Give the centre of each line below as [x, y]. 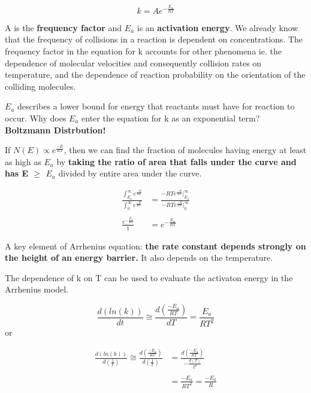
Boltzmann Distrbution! [55, 130]
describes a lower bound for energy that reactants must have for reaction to [156, 106]
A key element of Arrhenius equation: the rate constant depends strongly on [155, 246]
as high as [23, 161]
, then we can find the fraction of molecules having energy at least [185, 150]
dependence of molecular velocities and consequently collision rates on [133, 63]
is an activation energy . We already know [218, 27]
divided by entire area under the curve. [130, 173]
